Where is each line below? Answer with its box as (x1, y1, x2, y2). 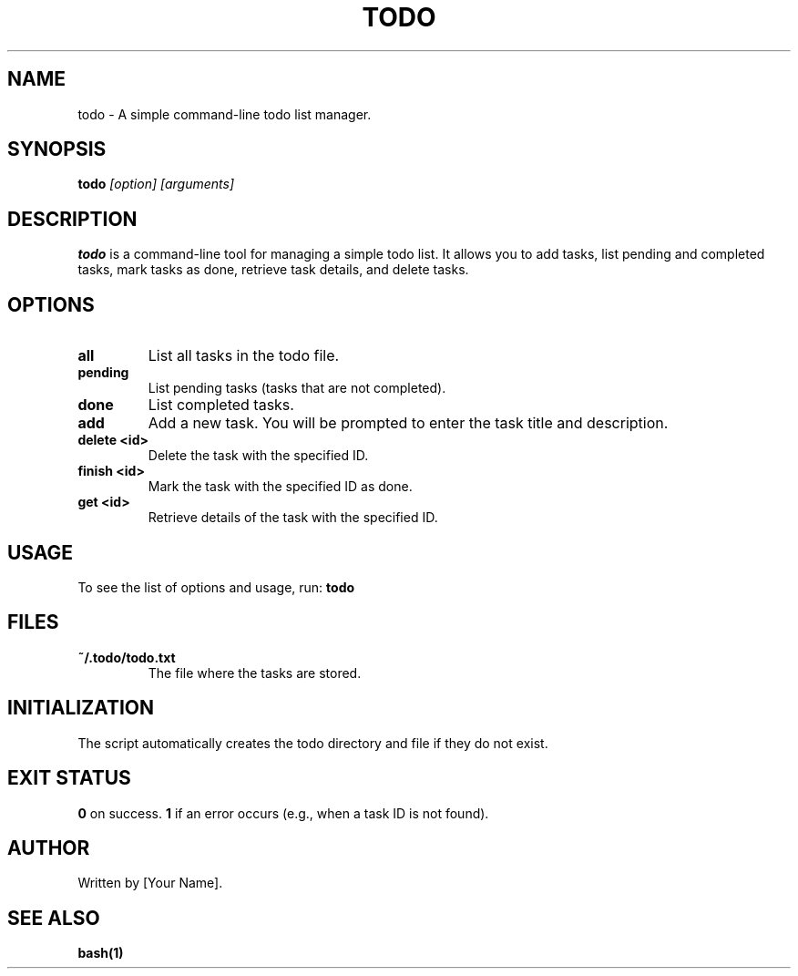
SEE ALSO (7, 906, 100, 930)
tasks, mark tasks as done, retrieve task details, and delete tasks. (77, 262, 469, 278)
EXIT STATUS (7, 766, 131, 790)
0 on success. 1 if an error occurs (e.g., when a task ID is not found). (77, 805, 489, 821)
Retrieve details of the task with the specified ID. (148, 509, 438, 526)
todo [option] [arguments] (77, 176, 234, 192)
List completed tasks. (148, 396, 294, 415)
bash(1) (77, 945, 124, 961)
